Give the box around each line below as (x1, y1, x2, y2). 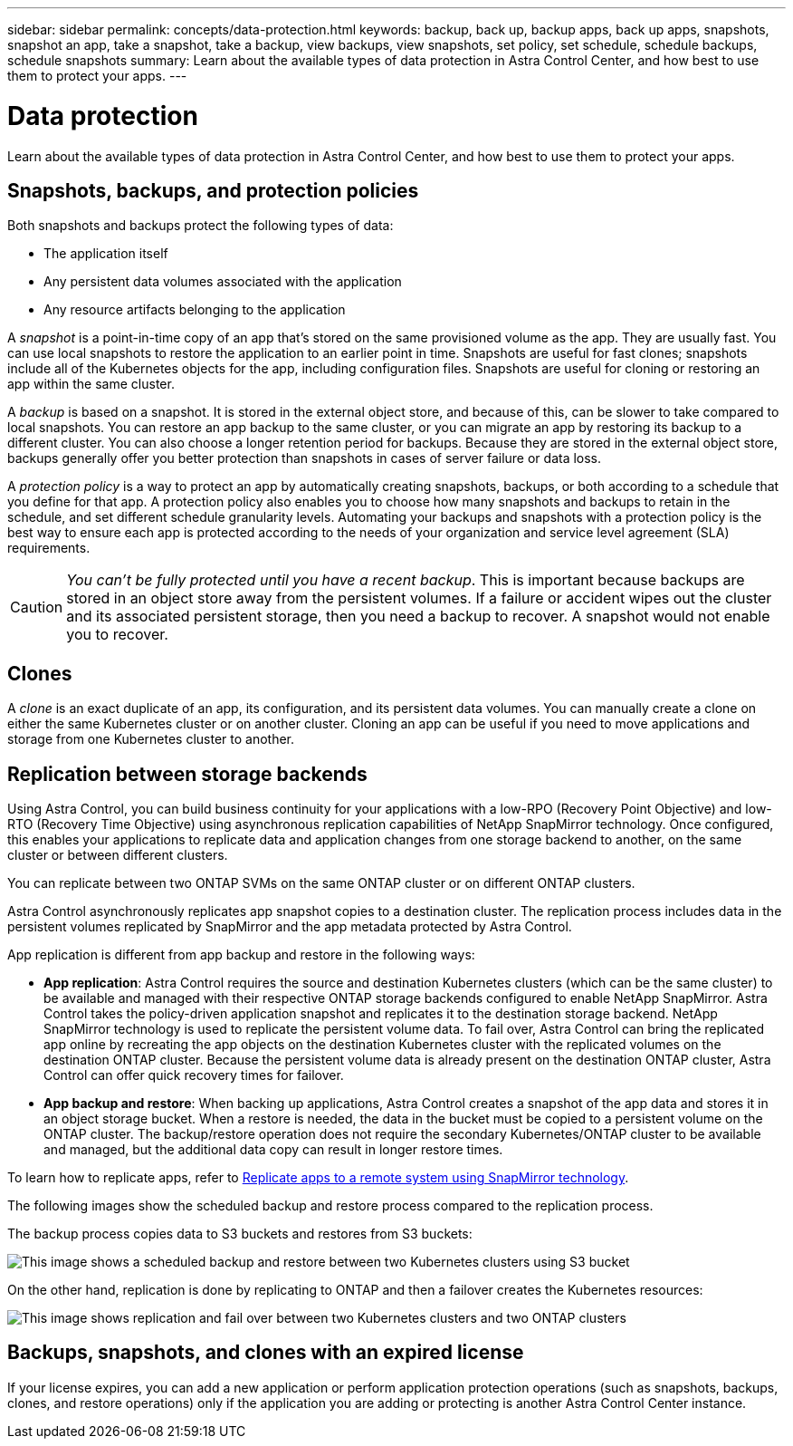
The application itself (43, 246, 168, 262)
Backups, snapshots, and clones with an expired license (7, 1341, 524, 1364)
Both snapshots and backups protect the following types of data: (7, 217, 394, 234)
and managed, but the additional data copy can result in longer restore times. (43, 1142, 503, 1158)
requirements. (7, 540, 91, 556)
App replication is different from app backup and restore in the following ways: (7, 947, 475, 963)
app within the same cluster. (7, 376, 175, 392)
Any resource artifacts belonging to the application (43, 302, 346, 318)
